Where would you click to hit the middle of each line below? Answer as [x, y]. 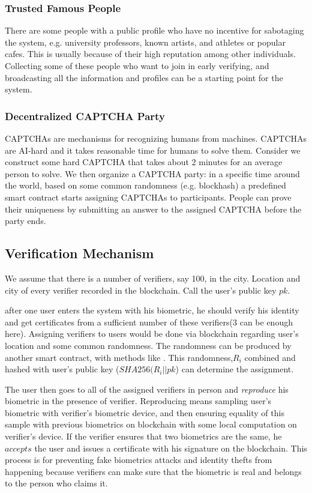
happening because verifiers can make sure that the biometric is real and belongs [153, 471]
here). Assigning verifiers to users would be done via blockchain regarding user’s [152, 334]
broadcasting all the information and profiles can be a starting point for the [144, 77]
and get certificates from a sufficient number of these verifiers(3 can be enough [149, 322]
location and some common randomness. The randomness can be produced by [148, 345]
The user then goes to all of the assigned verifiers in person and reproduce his [147, 389]
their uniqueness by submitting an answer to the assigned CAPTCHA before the [153, 209]
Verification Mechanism [79, 253]
